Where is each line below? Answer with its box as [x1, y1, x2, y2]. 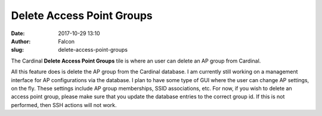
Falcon [58, 37, 75, 45]
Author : [11, 37, 31, 45]
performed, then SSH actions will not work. [11, 101, 117, 108]
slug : [11, 46, 24, 54]
